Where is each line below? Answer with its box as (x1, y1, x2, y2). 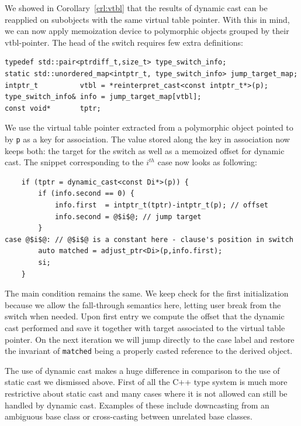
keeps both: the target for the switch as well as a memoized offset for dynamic (5, 144, 285, 156)
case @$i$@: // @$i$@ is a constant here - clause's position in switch (5, 235, 293, 244)
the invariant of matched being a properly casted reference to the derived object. (5, 345, 293, 357)
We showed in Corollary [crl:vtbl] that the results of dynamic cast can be (5, 2, 268, 13)
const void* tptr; (5, 104, 101, 113)
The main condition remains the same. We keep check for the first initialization (5, 287, 289, 299)
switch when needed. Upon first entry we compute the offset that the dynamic (5, 310, 285, 322)
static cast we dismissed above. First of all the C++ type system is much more (5, 376, 288, 388)
